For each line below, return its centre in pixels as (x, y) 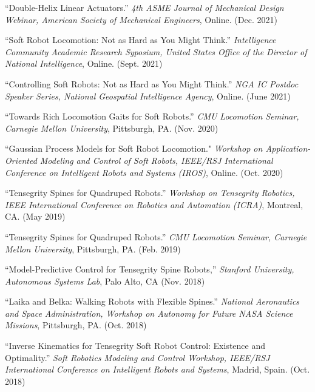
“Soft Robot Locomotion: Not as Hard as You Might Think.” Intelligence (141, 40)
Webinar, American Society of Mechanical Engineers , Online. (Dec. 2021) (141, 19)
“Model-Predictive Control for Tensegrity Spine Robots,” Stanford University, (150, 269)
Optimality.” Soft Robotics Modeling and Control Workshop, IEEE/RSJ (137, 357)
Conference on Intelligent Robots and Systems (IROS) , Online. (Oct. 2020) (144, 172)
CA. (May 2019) (35, 216)
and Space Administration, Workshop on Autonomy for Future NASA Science (149, 313)
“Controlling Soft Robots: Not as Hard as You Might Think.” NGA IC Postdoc (152, 83)
